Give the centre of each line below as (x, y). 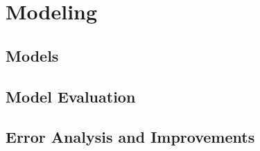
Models (32, 55)
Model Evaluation (71, 96)
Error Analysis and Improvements (130, 137)
